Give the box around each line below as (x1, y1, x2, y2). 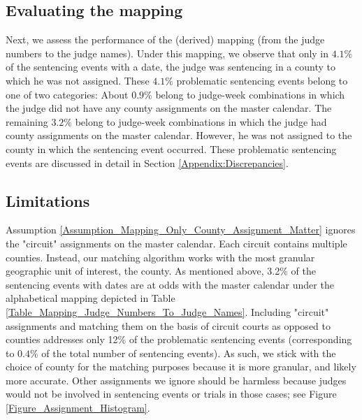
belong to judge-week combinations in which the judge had (75, 114, 327, 129)
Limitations (6, 189, 90, 211)
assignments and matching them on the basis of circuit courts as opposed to (6, 318, 331, 333)
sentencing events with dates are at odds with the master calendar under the (6, 277, 334, 291)
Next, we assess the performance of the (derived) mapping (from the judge (6, 32, 325, 47)
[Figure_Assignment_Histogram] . (6, 400, 150, 415)
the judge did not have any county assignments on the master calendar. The (6, 101, 332, 115)
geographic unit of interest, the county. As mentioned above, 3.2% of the (6, 263, 316, 278)
